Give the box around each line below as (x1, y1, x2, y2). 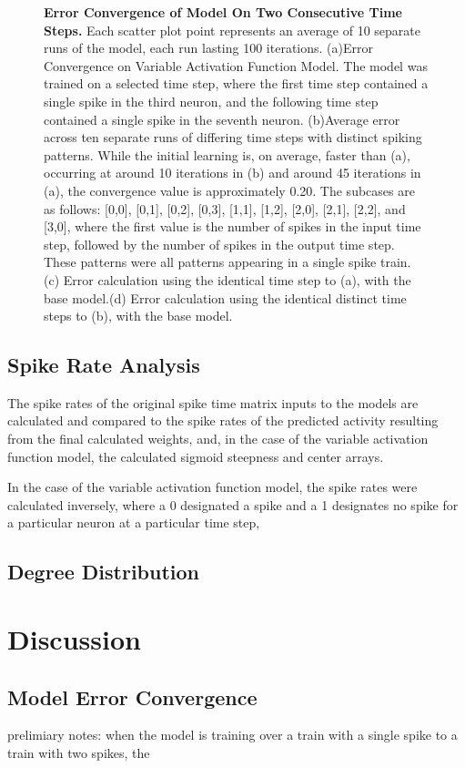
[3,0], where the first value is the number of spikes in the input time (44, 217, 421, 236)
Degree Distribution (7, 558, 200, 586)
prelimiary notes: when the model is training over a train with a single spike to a (7, 725, 458, 744)
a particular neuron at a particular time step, (7, 513, 260, 532)
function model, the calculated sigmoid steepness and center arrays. (7, 446, 384, 466)
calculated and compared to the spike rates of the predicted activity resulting (7, 411, 439, 430)
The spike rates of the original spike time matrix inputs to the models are (7, 393, 419, 412)
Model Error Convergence (7, 682, 258, 711)
